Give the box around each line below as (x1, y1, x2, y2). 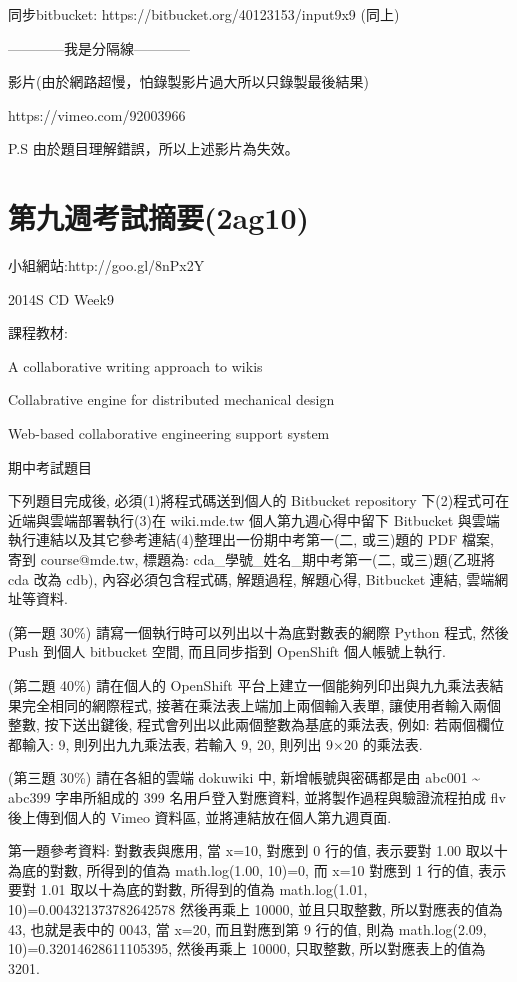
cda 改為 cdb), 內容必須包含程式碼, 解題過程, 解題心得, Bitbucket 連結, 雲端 (8, 568, 495, 589)
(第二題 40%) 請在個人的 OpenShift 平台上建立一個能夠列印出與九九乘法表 (8, 675, 490, 695)
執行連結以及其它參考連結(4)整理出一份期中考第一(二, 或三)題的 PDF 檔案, (8, 529, 494, 550)
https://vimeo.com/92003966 (8, 104, 186, 125)
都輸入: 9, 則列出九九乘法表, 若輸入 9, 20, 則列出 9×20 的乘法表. (8, 733, 423, 754)
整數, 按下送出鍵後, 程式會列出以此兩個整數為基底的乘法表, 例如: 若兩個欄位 (8, 714, 505, 735)
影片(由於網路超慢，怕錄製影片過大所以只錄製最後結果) (8, 71, 369, 92)
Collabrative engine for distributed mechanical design (8, 389, 335, 410)
